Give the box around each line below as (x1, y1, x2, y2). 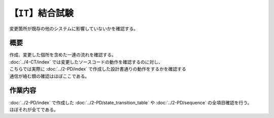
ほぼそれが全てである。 (9, 106, 58, 112)
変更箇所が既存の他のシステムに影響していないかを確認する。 (9, 25, 139, 31)
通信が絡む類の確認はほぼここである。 (9, 73, 90, 79)
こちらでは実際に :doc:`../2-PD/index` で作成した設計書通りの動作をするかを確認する (9, 66, 186, 72)
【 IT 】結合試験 (9, 8, 74, 19)
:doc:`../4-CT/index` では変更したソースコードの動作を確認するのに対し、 (9, 58, 163, 65)
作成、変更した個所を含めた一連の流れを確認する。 (9, 52, 116, 58)
